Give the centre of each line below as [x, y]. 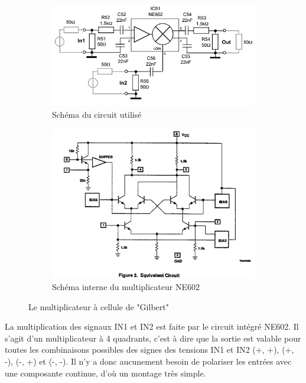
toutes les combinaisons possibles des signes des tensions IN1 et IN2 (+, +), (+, [149, 350]
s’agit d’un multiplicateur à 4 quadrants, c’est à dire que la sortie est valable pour [153, 338]
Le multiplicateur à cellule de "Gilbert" [99, 306]
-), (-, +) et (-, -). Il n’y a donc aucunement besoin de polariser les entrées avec [148, 361]
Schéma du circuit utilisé [97, 114]
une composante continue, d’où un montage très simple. [105, 373]
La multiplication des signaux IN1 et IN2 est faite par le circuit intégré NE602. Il [152, 326]
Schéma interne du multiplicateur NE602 [126, 286]
